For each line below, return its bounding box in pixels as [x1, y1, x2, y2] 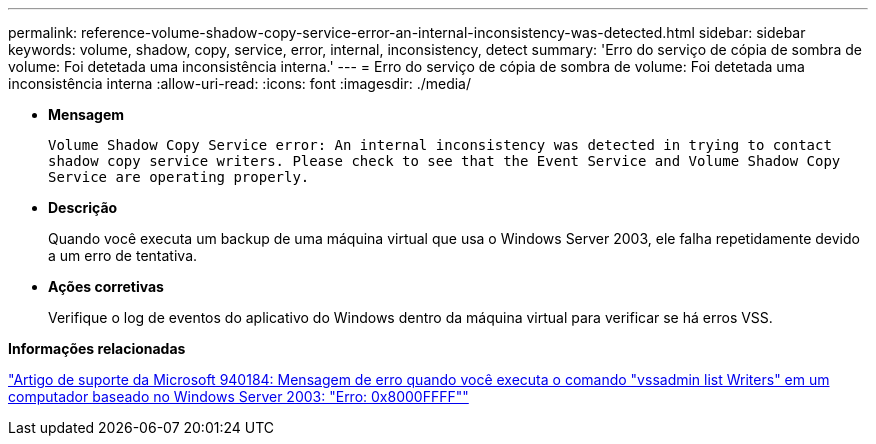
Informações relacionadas [8, 340, 186, 357]
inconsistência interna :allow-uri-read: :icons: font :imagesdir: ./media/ [8, 75, 472, 92]
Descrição [48, 199, 118, 216]
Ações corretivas [48, 278, 164, 295]
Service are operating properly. [48, 169, 310, 185]
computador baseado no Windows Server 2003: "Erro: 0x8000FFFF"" [8, 388, 469, 405]
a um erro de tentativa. [48, 247, 198, 264]
